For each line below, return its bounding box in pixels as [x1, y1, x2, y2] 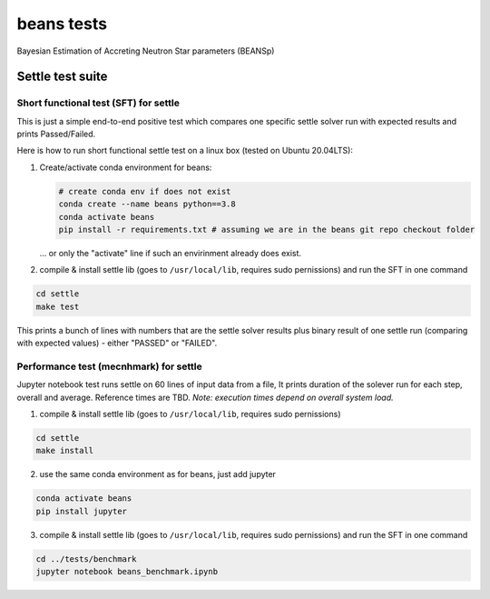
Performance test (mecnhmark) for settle [16, 360, 203, 373]
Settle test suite [16, 69, 108, 85]
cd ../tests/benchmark [35, 554, 137, 564]
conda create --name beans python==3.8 [58, 199, 236, 209]
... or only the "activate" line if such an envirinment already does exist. [39, 248, 302, 259]
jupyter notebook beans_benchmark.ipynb [35, 566, 218, 577]
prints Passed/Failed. [16, 128, 96, 140]
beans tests [16, 14, 108, 34]
